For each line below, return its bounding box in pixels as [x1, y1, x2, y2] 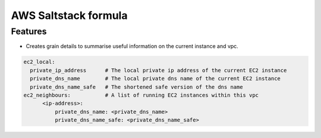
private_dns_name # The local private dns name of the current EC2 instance [30, 75, 281, 82]
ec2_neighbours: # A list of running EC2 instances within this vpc [23, 92, 259, 98]
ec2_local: [23, 59, 55, 65]
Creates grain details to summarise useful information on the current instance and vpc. [26, 43, 239, 50]
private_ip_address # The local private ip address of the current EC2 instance [30, 67, 287, 73]
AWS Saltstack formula [11, 9, 128, 22]
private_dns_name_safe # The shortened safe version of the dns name [30, 84, 243, 90]
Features [11, 26, 47, 37]
